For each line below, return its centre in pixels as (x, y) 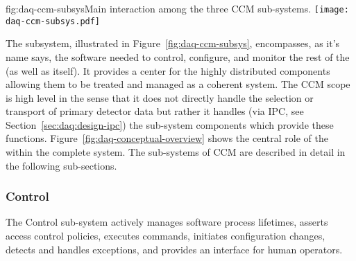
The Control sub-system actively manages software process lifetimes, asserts (167, 222)
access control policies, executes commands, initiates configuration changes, (166, 236)
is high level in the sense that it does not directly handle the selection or (160, 97)
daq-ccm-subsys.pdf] (53, 21)
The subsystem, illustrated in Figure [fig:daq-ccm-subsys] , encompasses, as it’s (173, 43)
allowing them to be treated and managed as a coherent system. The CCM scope (178, 84)
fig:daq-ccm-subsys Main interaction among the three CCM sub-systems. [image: (177, 8)
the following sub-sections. (61, 165)
